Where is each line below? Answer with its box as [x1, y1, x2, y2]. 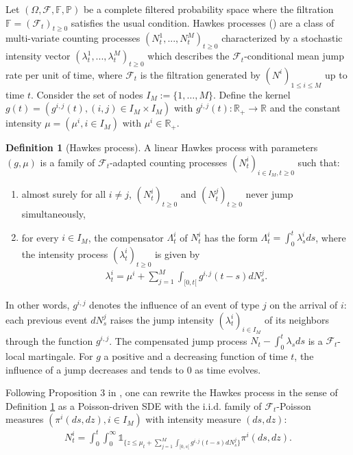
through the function [5, 333, 93, 348]
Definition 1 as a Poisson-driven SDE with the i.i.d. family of [5, 398, 262, 413]
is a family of [40, 155, 95, 169]
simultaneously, [21, 206, 86, 220]
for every [21, 230, 59, 244]
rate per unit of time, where [5, 67, 123, 81]
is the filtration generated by [140, 67, 260, 81]
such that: [297, 155, 340, 169]
